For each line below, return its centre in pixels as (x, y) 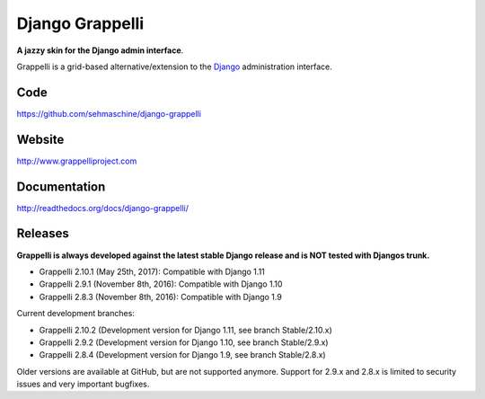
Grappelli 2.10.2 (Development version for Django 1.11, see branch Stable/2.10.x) (185, 330)
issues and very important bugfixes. (83, 384)
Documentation (61, 186)
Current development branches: (75, 314)
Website (40, 139)
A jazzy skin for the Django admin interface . (100, 50)
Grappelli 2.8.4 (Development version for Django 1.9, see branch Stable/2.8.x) (183, 355)
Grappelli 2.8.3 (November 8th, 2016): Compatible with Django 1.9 (160, 297)
